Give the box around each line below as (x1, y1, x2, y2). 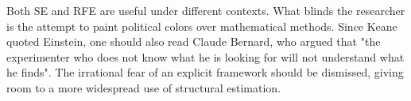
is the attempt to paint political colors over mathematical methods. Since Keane (6, 17, 397, 34)
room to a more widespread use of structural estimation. (6, 79, 281, 95)
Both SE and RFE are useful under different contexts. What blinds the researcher (6, 2, 405, 18)
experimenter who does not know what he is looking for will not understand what (6, 48, 405, 65)
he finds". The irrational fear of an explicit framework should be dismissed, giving (6, 64, 404, 80)
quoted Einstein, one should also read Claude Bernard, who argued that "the (6, 33, 381, 50)
